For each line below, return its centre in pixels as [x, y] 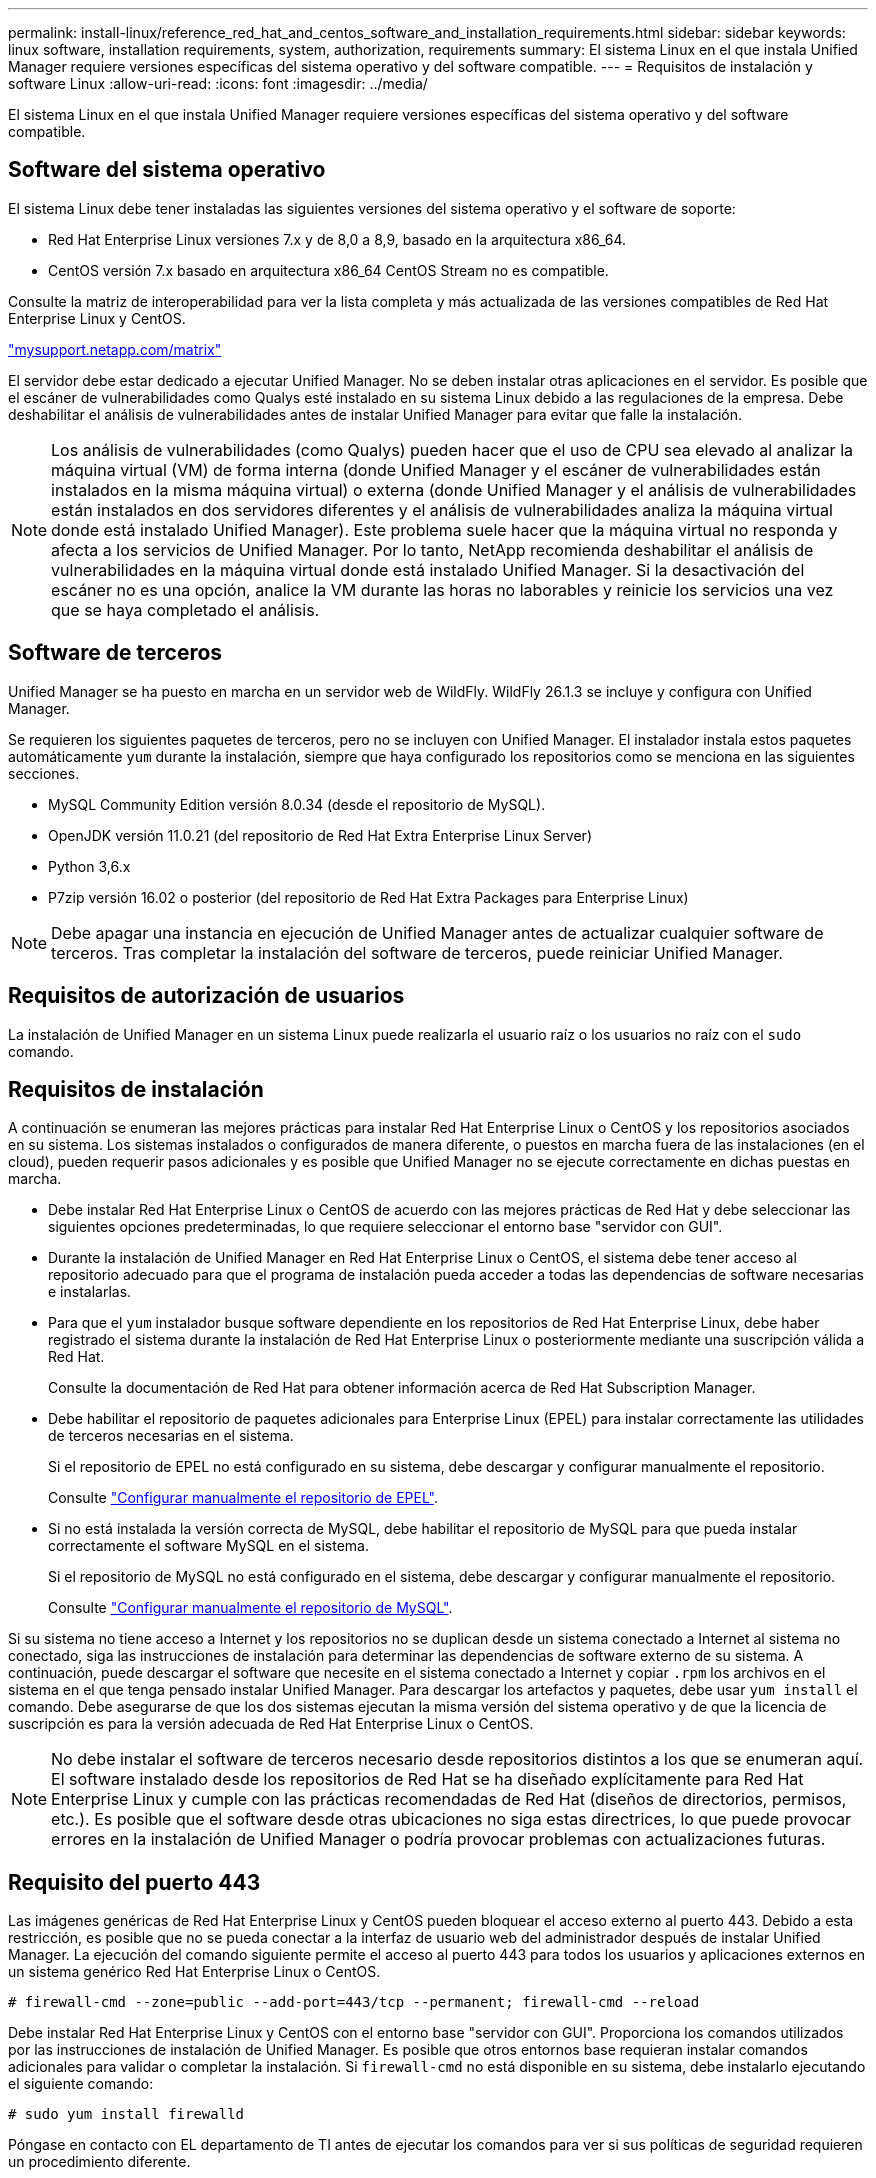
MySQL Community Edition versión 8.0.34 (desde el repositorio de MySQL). [297, 804]
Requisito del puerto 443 [134, 1882]
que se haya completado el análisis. [185, 609]
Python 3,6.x [89, 866]
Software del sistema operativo [167, 170]
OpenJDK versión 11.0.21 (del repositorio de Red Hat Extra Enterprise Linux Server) [320, 835]
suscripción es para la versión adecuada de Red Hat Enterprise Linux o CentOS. [271, 1724]
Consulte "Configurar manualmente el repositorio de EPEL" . [243, 1498]
